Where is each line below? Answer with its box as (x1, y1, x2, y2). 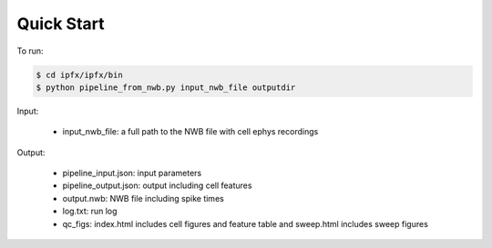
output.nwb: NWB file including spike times (62, 193, 225, 203)
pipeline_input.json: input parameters (62, 168, 202, 179)
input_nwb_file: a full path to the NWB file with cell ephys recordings (62, 126, 319, 137)
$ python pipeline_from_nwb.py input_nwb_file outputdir (36, 82, 296, 93)
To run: (16, 45, 45, 56)
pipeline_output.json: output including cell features (62, 180, 252, 191)
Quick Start (16, 14, 105, 34)
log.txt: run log (62, 205, 118, 217)
